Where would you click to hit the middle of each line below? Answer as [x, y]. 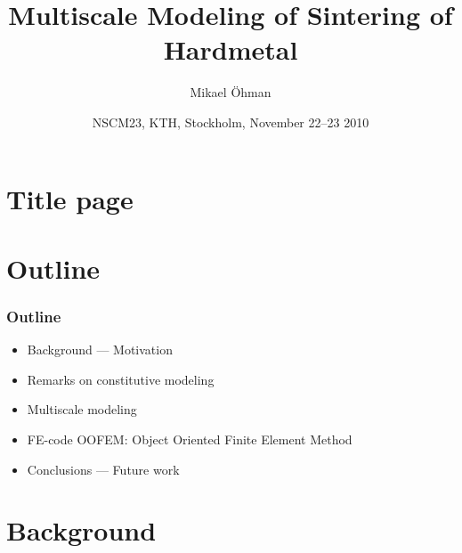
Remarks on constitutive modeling [121, 379]
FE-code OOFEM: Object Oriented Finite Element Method [190, 439]
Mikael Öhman [231, 92]
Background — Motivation [100, 350]
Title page [70, 198]
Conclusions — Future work [103, 469]
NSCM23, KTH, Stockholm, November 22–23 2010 [231, 122]
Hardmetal [231, 49]
